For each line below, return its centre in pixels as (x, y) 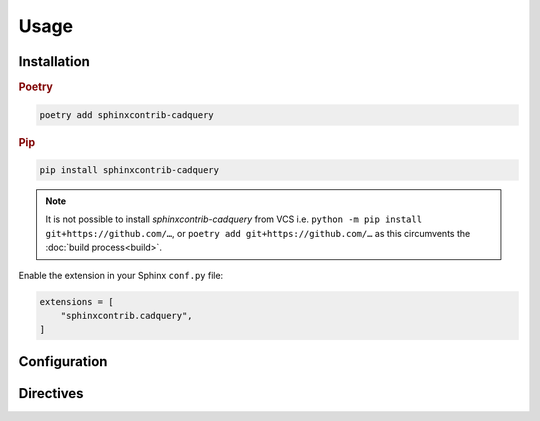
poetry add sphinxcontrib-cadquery (126, 114)
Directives (51, 393)
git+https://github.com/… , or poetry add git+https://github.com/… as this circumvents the (258, 233)
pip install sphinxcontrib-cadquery (129, 169)
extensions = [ (76, 301)
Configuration (63, 361)
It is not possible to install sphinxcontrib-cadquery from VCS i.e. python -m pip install (234, 219)
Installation (54, 61)
